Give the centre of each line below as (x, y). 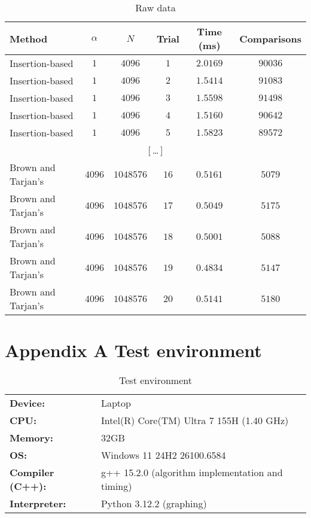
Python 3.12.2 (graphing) (154, 504)
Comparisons (270, 38)
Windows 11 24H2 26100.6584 (163, 455)
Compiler (32, 473)
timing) (116, 486)
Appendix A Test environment (133, 350)
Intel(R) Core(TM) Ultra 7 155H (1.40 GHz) (195, 421)
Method (29, 38)
